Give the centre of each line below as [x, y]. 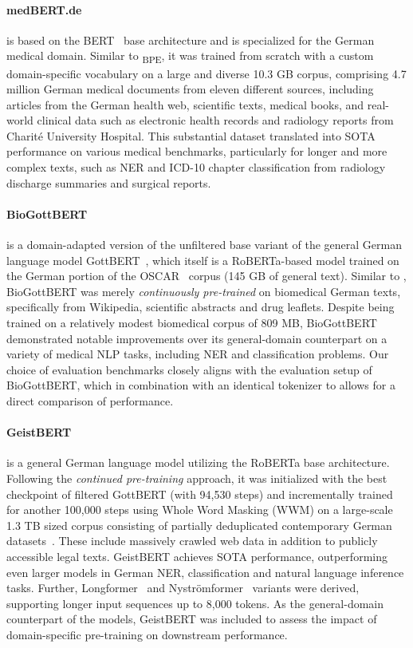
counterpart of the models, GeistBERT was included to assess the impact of [192, 619]
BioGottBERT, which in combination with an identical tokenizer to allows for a [201, 385]
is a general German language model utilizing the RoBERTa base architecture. [198, 462]
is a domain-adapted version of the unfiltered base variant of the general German [204, 245]
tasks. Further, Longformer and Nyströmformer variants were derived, [183, 588]
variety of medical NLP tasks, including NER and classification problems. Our [198, 354]
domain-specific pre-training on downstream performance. [147, 634]
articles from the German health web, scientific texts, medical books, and [185, 104]
